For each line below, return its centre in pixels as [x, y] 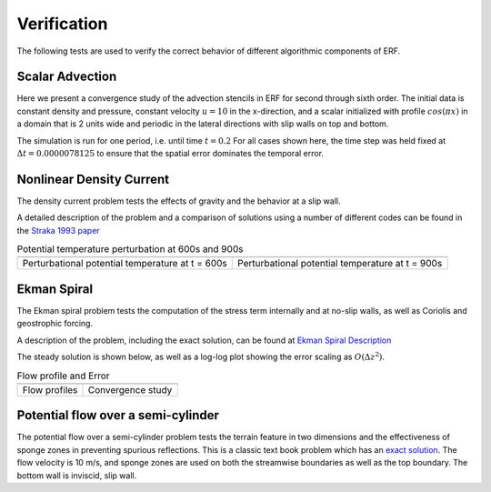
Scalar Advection [67, 77]
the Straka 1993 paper [58, 230]
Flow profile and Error [63, 376]
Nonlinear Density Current [93, 179]
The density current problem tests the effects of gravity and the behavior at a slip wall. [179, 201]
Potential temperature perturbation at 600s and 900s [130, 249]
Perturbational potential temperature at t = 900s [340, 264]
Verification [62, 24]
